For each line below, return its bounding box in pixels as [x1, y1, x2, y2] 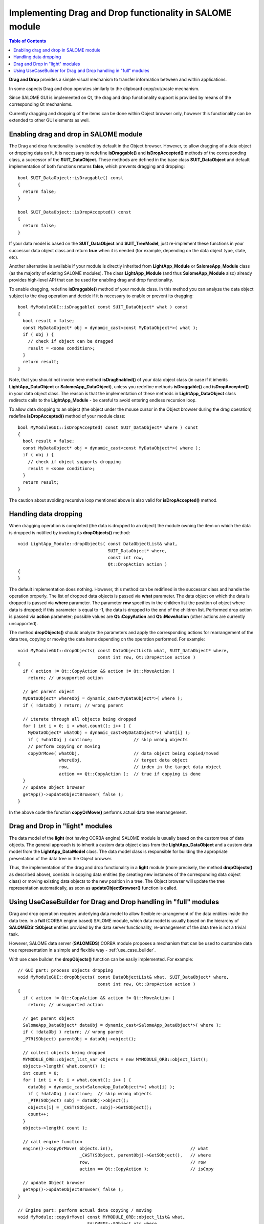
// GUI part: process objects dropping [18, 967, 113, 973]
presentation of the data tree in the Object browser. [9, 855, 112, 861]
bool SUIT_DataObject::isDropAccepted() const [18, 209, 132, 215]
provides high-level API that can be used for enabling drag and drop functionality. [9, 277, 174, 283]
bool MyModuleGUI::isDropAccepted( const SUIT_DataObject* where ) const [18, 424, 198, 430]
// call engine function [22, 1139, 83, 1144]
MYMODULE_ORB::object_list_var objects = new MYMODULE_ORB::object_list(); [22, 1057, 209, 1062]
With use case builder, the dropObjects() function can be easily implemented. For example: [9, 956, 193, 962]
